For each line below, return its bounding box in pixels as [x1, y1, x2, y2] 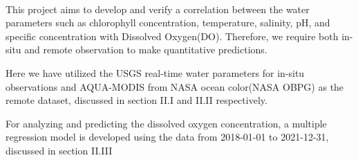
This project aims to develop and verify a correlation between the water [6, 1, 310, 16]
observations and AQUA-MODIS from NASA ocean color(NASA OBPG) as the [6, 79, 344, 94]
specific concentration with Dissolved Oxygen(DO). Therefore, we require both [6, 28, 339, 43]
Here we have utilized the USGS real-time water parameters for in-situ [6, 65, 305, 80]
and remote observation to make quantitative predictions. [24, 42, 267, 57]
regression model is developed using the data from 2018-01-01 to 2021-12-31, [6, 130, 329, 144]
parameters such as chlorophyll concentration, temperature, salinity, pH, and [6, 15, 330, 30]
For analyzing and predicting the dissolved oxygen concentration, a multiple [6, 116, 327, 130]
